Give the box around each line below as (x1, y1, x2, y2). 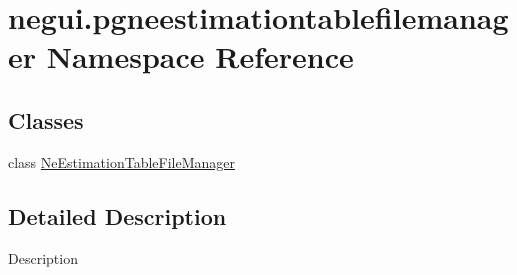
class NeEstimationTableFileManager (8, 151, 236, 172)
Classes (8, 104, 84, 135)
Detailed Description (8, 200, 227, 231)
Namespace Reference (46, 36, 354, 77)
